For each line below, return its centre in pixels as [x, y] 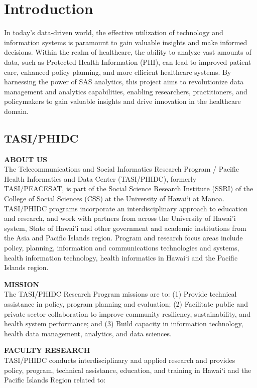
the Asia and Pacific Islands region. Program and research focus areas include [123, 238]
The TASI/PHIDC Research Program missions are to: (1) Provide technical [120, 294]
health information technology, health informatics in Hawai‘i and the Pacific [121, 257]
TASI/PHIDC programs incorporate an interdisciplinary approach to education [126, 208]
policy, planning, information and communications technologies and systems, [122, 248]
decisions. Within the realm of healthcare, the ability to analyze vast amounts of [128, 52]
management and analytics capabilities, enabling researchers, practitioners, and [126, 91]
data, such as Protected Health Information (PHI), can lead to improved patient [128, 61]
